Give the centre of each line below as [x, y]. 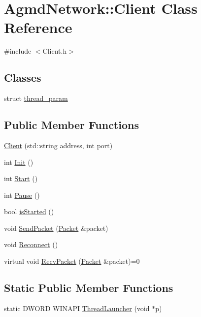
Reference [38, 27]
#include [18, 51]
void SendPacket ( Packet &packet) [56, 228]
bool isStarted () [29, 211]
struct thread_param [36, 98]
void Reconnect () [31, 244]
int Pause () [22, 195]
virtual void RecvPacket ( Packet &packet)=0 [72, 261]
